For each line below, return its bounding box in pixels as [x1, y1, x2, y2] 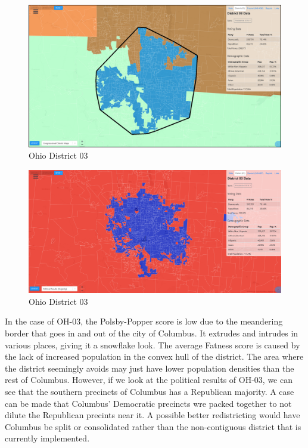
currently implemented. [5, 432, 90, 444]
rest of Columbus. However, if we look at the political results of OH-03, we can [5, 373, 293, 386]
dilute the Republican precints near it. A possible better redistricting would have [5, 409, 300, 421]
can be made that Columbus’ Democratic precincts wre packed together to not [5, 397, 292, 409]
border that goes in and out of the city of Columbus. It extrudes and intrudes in [5, 327, 298, 339]
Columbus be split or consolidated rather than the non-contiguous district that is [5, 420, 301, 432]
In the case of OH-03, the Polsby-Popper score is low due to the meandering [5, 315, 283, 327]
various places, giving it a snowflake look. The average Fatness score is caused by [5, 338, 300, 351]
